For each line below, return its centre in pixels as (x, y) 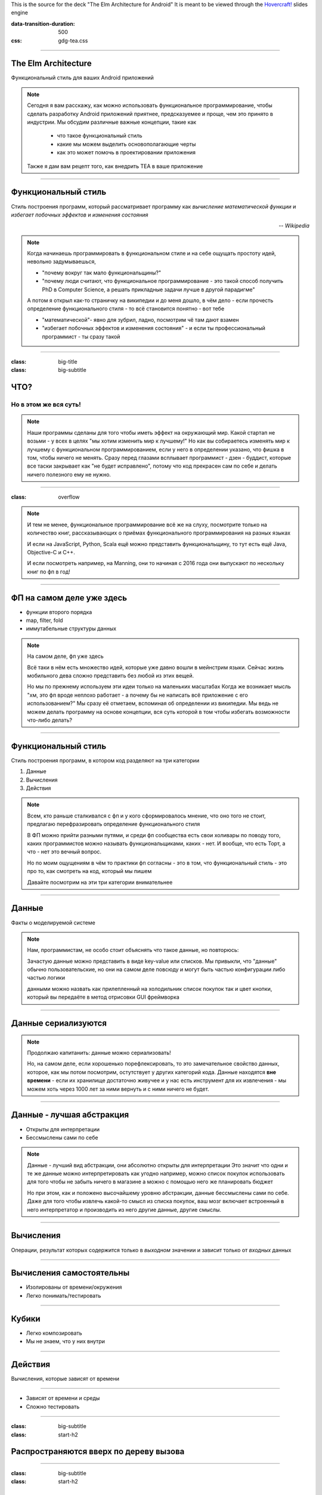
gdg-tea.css (73, 40)
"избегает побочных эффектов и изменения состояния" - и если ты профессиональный (154, 328)
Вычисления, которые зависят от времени (65, 1379)
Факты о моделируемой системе (53, 922)
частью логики (46, 978)
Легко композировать (54, 1333)
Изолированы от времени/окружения (74, 1287)
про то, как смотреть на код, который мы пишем (89, 871)
